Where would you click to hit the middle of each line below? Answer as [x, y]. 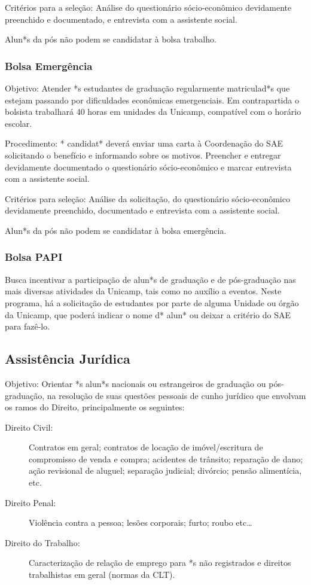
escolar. [19, 123]
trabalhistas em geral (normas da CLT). [102, 575]
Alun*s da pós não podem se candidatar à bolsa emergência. [116, 230]
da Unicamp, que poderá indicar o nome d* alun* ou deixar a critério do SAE [148, 314]
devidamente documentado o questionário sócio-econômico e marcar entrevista [148, 167]
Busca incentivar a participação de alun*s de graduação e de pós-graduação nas [150, 279]
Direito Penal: [31, 502]
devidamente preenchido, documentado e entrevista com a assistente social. [142, 210]
